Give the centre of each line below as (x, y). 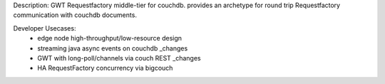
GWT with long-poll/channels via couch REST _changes (119, 58)
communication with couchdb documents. (75, 15)
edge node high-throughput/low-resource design (109, 38)
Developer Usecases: (45, 28)
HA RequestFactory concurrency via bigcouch (105, 68)
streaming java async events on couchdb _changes (113, 48)
